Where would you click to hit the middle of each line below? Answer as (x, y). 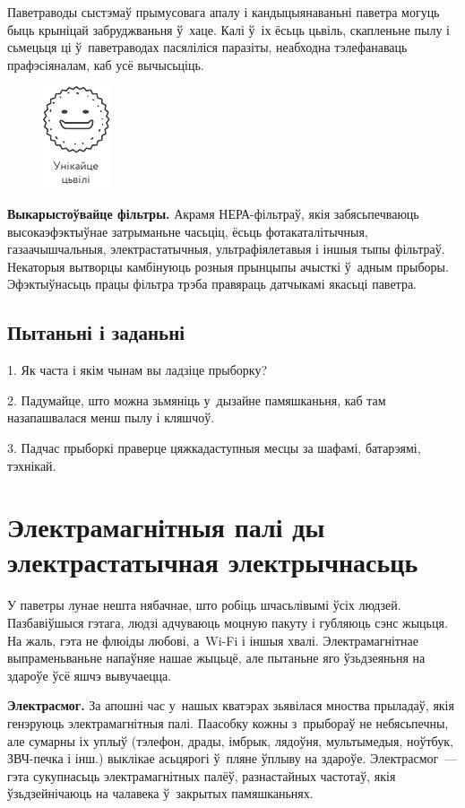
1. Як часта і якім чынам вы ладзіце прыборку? (138, 370)
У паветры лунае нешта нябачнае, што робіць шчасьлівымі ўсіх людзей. (204, 605)
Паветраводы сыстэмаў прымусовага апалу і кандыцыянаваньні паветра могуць (224, 12)
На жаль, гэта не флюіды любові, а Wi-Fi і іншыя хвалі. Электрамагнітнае (213, 640)
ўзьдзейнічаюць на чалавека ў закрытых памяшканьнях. (160, 793)
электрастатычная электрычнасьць (213, 562)
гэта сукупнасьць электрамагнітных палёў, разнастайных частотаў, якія (202, 775)
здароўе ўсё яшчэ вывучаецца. (90, 675)
